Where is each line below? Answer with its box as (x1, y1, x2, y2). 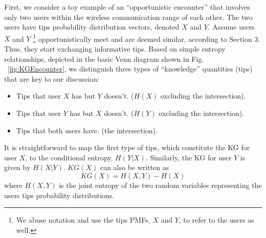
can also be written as (100, 162, 169, 173)
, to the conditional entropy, (25, 152, 113, 162)
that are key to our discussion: (4, 73, 99, 84)
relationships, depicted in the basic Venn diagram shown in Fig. (4, 53, 204, 64)
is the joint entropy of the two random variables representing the (59, 179, 262, 190)
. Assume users (208, 21, 255, 32)
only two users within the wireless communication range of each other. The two (4, 11, 253, 22)
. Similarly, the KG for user (145, 152, 232, 162)
